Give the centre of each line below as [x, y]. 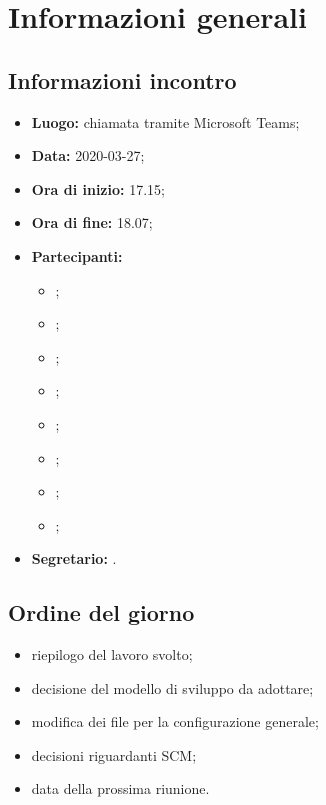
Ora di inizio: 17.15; [98, 188]
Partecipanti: [77, 255]
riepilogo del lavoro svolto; [112, 654]
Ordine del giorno [101, 612]
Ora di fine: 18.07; [92, 222]
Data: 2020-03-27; [88, 155]
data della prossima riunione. [120, 788]
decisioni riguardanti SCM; [114, 754]
